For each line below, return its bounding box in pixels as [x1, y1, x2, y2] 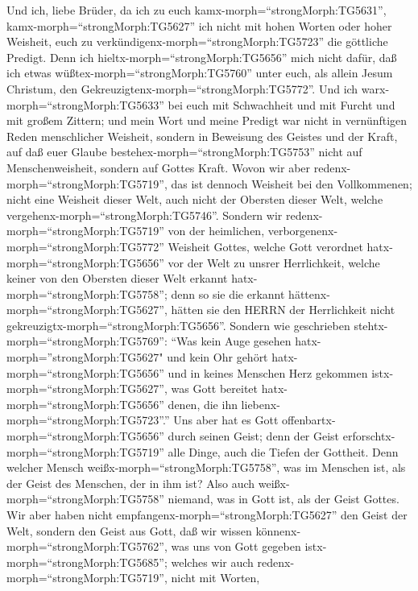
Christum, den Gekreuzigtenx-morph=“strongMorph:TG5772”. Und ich [6, 80, 358, 97]
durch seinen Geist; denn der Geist [168, 428, 340, 444]
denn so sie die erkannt [171, 285, 285, 302]
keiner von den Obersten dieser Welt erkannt [6, 270, 228, 287]
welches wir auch [171, 553, 254, 570]
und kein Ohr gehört [167, 349, 268, 366]
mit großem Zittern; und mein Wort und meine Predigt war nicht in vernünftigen [6, 112, 408, 129]
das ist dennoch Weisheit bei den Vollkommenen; [171, 175, 412, 192]
